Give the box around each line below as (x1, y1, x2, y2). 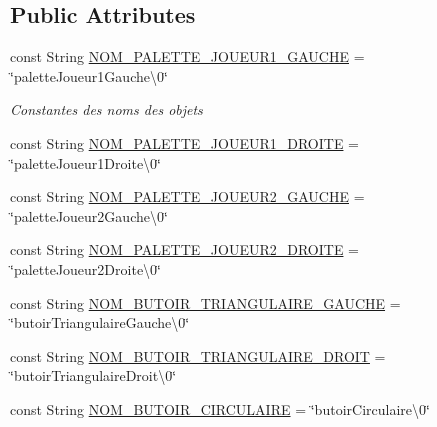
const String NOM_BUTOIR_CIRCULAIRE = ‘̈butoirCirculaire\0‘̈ (10, 398, 430, 419)
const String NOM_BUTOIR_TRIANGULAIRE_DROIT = (10, 345, 386, 366)
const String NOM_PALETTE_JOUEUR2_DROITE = (10, 239, 360, 260)
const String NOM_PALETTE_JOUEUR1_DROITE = (10, 132, 360, 153)
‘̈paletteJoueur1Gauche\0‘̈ (10, 65, 168, 86)
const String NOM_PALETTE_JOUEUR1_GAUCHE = (10, 46, 365, 67)
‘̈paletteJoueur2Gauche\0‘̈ (10, 205, 168, 226)
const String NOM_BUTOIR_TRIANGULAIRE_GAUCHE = (10, 292, 401, 313)
